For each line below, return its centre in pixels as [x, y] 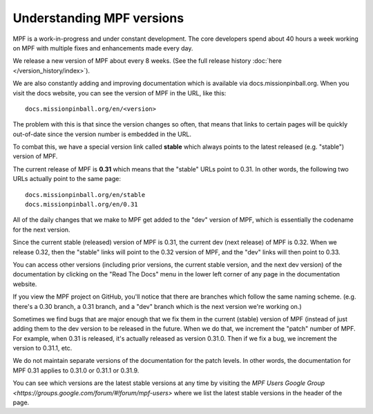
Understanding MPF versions [98, 18]
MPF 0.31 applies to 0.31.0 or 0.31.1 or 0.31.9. [76, 370]
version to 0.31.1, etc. [42, 348]
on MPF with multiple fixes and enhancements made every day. [103, 48]
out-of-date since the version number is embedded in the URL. [102, 134]
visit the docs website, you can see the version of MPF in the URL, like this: [119, 93]
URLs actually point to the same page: [67, 179]
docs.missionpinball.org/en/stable [85, 195]
